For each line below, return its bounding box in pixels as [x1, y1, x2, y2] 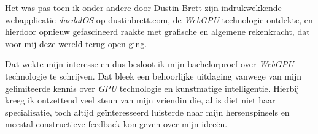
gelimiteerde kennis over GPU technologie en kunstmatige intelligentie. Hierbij [5, 81, 300, 94]
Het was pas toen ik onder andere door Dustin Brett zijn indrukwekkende [5, 1, 282, 13]
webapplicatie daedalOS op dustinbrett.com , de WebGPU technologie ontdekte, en [5, 13, 313, 26]
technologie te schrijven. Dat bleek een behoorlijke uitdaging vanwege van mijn [5, 69, 301, 82]
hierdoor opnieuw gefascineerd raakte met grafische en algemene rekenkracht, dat [5, 25, 310, 38]
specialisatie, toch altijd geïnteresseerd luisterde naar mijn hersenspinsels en [5, 105, 290, 118]
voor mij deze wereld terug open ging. [5, 37, 147, 50]
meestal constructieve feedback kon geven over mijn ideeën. [5, 117, 228, 130]
